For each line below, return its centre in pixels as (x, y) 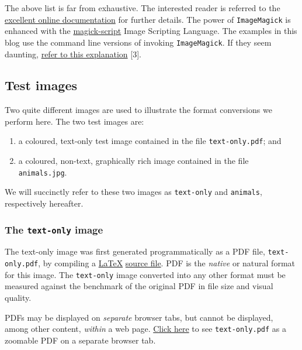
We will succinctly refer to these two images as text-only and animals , (133, 192)
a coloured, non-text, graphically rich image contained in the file (133, 161)
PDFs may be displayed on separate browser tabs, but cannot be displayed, (139, 317)
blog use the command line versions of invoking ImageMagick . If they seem (138, 42)
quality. (18, 297)
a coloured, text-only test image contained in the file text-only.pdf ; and (150, 141)
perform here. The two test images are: (74, 121)
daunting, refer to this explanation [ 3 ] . (73, 54)
